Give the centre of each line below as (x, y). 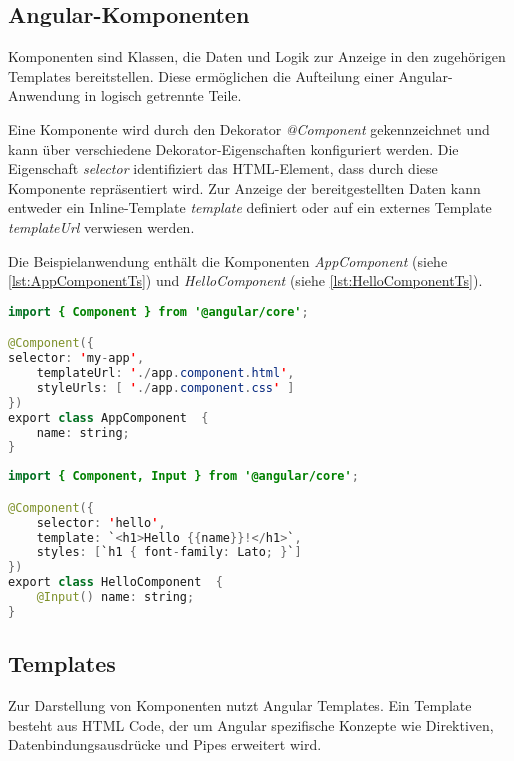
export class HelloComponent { (115, 582)
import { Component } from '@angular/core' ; (158, 311)
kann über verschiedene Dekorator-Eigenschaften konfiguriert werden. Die (233, 148)
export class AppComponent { (108, 417)
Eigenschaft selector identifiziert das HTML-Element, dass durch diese (223, 168)
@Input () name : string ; (115, 597)
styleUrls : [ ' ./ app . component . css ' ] (165, 387)
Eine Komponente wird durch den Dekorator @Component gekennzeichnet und (249, 128)
